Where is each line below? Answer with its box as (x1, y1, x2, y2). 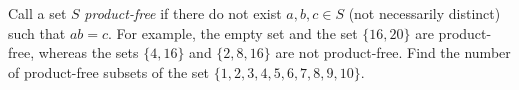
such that (8, 22, 66, 43)
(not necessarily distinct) (348, 3, 501, 23)
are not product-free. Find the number (275, 42, 511, 63)
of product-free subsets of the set (8, 61, 210, 82)
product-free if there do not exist (84, 3, 282, 23)
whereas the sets (38, 42, 139, 63)
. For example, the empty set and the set (108, 22, 358, 43)
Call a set (8, 3, 67, 23)
